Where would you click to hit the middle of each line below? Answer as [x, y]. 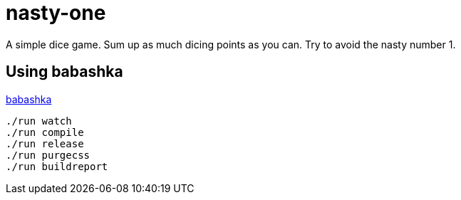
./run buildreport [57, 166]
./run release [45, 143]
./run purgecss [48, 155]
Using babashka [64, 72]
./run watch [39, 121]
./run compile [45, 132]
